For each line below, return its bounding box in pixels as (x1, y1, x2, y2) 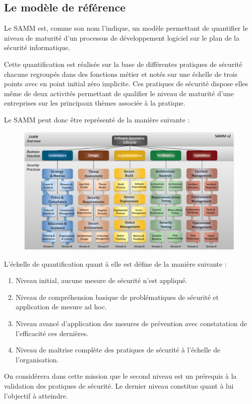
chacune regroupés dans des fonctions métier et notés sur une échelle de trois (4, 68, 238, 79)
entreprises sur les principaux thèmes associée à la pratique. (4, 98, 186, 108)
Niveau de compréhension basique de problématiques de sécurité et (15, 291, 219, 302)
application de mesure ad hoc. (15, 301, 107, 312)
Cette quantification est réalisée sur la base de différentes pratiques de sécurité (4, 58, 243, 69)
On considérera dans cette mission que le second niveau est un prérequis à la (4, 371, 237, 381)
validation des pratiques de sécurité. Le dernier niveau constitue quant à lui (4, 380, 234, 391)
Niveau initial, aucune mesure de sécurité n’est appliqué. (15, 275, 188, 286)
